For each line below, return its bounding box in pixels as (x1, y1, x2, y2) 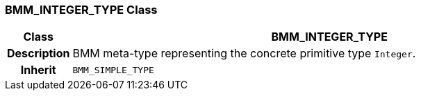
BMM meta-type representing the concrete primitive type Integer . (72, 46, 416, 61)
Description (7, 46, 70, 61)
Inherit (20, 63, 56, 77)
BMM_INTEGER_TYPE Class (5, 3, 158, 17)
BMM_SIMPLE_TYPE (72, 64, 154, 75)
